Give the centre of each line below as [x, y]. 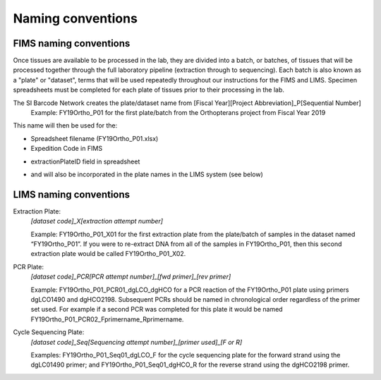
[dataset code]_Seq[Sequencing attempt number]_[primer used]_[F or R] [137, 342]
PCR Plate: [28, 266]
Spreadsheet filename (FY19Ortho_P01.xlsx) [95, 138]
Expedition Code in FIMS [66, 149]
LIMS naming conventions [72, 194]
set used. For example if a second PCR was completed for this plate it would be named [157, 309]
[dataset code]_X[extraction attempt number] [97, 221]
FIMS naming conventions [72, 43]
